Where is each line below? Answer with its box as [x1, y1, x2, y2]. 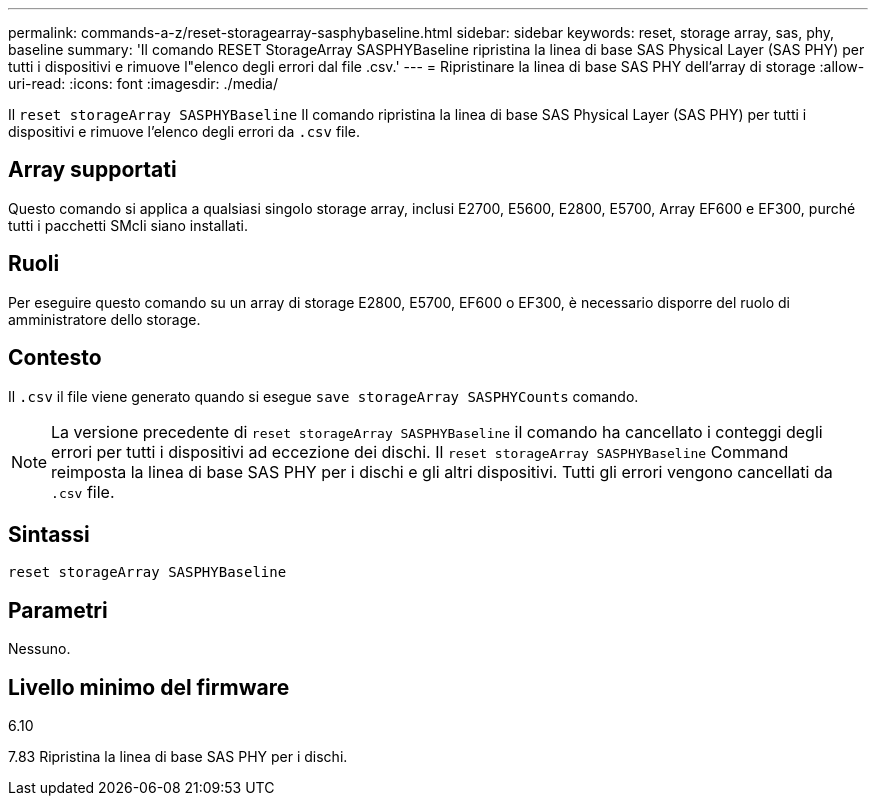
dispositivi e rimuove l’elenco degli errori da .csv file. [8, 123, 361, 140]
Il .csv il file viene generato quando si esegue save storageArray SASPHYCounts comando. [8, 387, 639, 405]
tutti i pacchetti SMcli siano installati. [8, 216, 248, 234]
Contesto [8, 345, 102, 371]
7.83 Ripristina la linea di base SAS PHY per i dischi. [8, 748, 348, 766]
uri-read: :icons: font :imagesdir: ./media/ [8, 75, 278, 92]
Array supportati [8, 157, 177, 183]
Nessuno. [8, 640, 71, 658]
